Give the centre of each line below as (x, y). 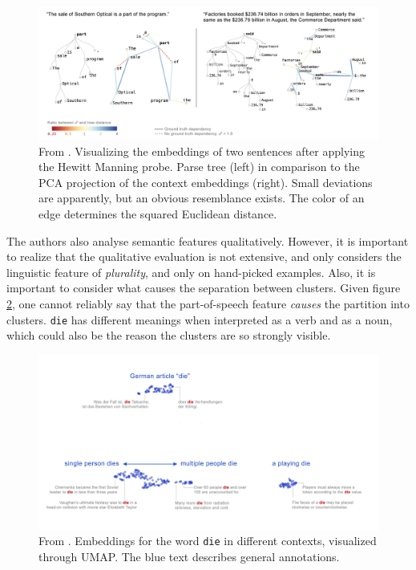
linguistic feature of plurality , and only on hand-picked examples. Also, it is (191, 272)
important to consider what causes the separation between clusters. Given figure (204, 288)
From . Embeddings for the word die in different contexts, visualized (208, 541)
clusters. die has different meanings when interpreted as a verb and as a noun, (200, 319)
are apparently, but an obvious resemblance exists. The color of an (202, 198)
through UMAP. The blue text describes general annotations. (189, 556)
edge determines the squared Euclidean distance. (158, 214)
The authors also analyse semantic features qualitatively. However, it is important (208, 240)
